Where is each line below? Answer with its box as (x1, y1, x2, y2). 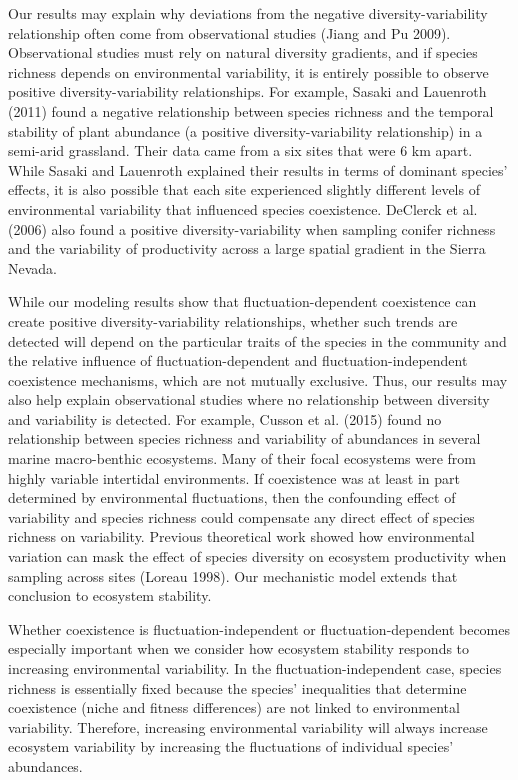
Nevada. (8, 257, 57, 278)
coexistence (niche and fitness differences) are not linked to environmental (8, 697, 460, 718)
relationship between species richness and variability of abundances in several (8, 428, 481, 449)
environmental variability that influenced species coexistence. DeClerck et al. (8, 198, 478, 219)
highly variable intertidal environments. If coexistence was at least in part (8, 467, 460, 488)
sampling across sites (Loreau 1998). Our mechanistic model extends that (8, 565, 458, 586)
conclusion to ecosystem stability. (8, 585, 212, 606)
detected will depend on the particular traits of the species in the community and (8, 330, 507, 351)
